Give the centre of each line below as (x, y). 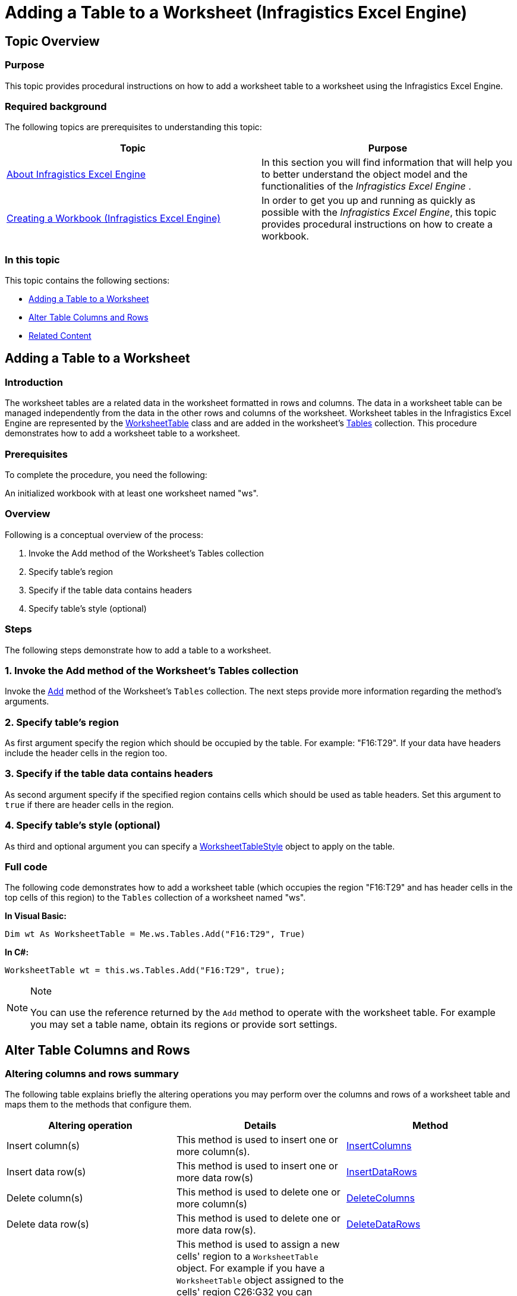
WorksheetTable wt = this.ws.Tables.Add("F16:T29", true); (145, 971)
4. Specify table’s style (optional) (83, 825)
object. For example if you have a (250, 1268)
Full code (26, 866)
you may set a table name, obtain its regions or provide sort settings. (184, 1025)
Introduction (34, 382)
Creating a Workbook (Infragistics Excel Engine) (114, 218)
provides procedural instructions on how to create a (377, 224)
